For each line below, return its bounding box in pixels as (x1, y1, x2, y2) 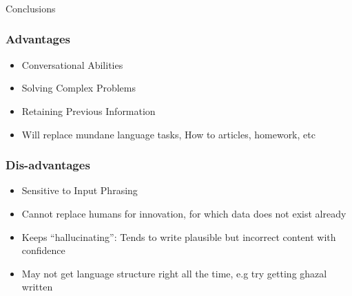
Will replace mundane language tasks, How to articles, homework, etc (21, 127, 315, 141)
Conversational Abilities (21, 57, 123, 72)
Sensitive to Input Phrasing (21, 183, 138, 198)
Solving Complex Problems (21, 81, 136, 95)
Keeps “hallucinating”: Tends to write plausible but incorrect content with (21, 229, 336, 244)
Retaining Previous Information (21, 103, 156, 118)
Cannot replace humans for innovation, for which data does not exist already (21, 206, 346, 220)
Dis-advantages (6, 156, 90, 173)
